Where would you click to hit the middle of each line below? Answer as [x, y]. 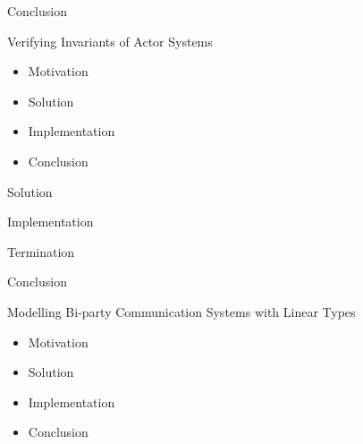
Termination [41, 251]
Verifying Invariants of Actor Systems [110, 41]
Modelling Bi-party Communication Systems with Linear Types [181, 311]
